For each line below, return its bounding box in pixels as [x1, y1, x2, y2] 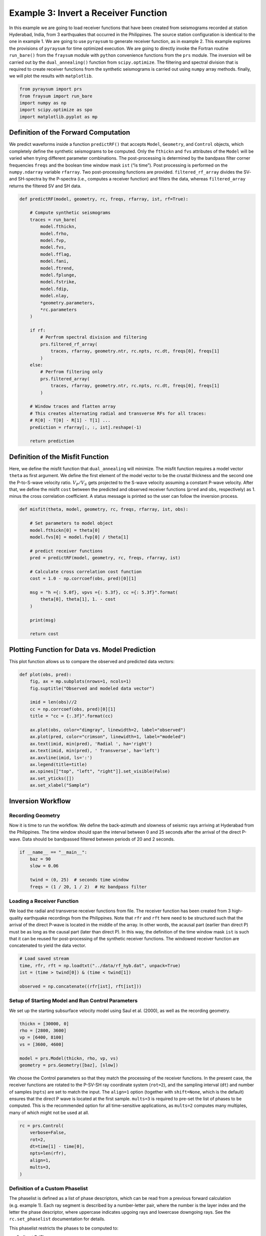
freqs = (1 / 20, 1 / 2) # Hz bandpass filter [30, 884, 147, 889]
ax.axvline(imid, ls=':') [30, 754, 93, 760]
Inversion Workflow [9, 796, 71, 805]
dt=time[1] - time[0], [30, 1144, 85, 1149]
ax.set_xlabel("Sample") [30, 783, 90, 788]
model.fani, [40, 259, 69, 264]
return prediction [30, 438, 74, 444]
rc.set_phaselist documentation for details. [9, 1216, 105, 1222]
